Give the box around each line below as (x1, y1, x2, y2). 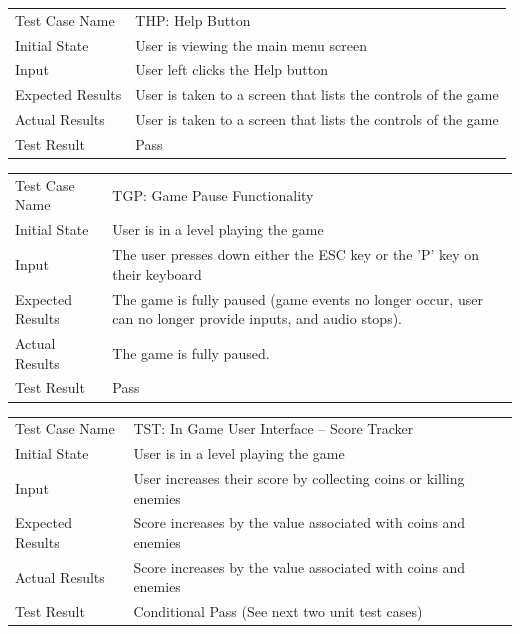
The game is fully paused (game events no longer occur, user (112, 288, 483, 309)
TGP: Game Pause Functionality (112, 184, 314, 205)
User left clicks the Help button (135, 59, 329, 80)
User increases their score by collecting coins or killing (133, 467, 465, 488)
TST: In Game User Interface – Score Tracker (133, 418, 414, 439)
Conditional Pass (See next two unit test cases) (133, 601, 423, 622)
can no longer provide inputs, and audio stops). (112, 308, 402, 329)
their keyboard (112, 263, 202, 284)
